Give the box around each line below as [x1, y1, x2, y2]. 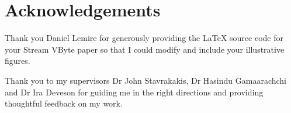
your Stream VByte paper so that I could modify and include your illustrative [5, 43, 285, 55]
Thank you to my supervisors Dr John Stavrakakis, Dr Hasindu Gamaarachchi [5, 74, 287, 86]
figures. [5, 54, 30, 67]
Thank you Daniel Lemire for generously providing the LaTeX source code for [5, 32, 283, 44]
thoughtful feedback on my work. [5, 97, 123, 109]
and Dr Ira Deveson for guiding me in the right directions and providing [5, 85, 264, 98]
